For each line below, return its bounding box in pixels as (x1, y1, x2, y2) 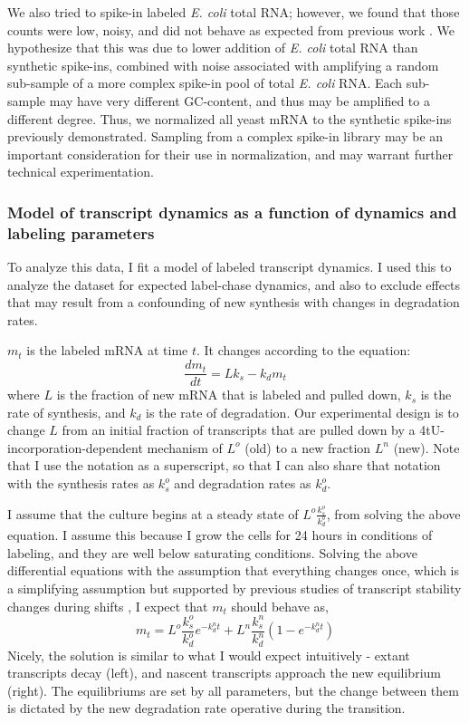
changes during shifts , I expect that (7, 596, 208, 615)
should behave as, (231, 596, 329, 615)
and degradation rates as (174, 474, 311, 493)
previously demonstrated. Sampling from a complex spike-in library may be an (7, 127, 444, 146)
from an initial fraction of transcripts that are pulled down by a (62, 420, 416, 439)
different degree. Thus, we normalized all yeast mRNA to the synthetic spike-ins (7, 109, 452, 128)
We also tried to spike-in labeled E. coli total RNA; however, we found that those (7, 3, 460, 21)
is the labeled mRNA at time (26, 341, 188, 360)
